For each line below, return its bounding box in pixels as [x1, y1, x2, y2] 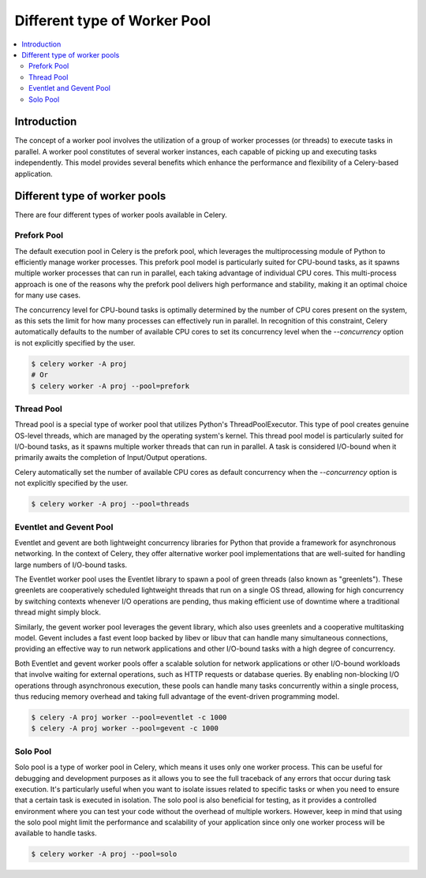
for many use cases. [14, 290, 81, 300]
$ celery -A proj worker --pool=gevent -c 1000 [31, 724, 219, 733]
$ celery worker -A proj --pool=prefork [31, 381, 189, 390]
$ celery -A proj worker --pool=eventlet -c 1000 [31, 712, 227, 722]
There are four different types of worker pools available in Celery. [14, 210, 228, 220]
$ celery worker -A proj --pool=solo [31, 850, 177, 859]
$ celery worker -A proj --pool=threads [31, 499, 189, 509]
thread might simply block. [14, 607, 102, 617]
